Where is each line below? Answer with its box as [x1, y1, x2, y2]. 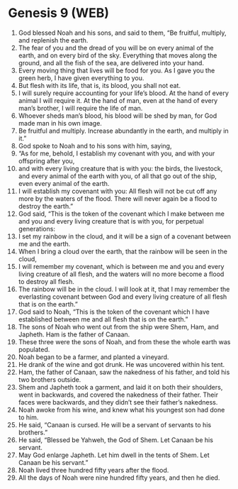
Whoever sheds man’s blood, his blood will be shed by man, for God [18, 111, 217, 120]
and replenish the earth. [18, 35, 89, 44]
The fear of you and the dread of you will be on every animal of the [18, 43, 214, 52]
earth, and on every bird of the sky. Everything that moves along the [18, 51, 217, 60]
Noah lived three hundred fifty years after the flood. [18, 466, 169, 474]
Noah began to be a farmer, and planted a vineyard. [18, 353, 169, 361]
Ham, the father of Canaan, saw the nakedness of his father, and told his [18, 368, 230, 376]
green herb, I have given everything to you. [18, 73, 144, 82]
